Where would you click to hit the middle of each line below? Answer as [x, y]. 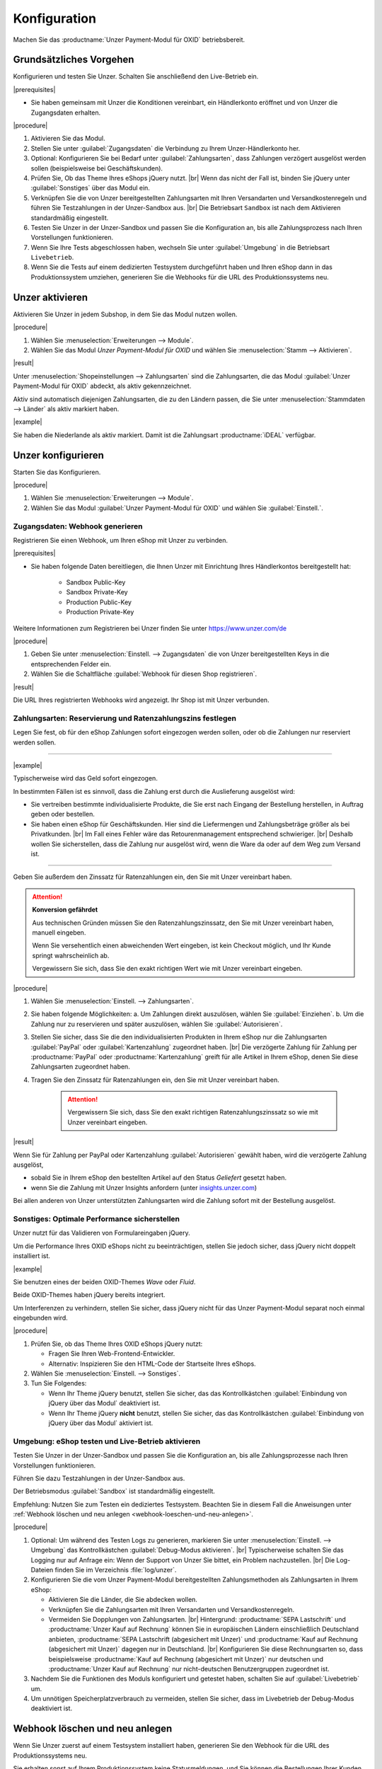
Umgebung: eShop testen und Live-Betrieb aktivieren [107, 1441]
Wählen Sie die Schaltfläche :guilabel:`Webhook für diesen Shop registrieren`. [144, 674]
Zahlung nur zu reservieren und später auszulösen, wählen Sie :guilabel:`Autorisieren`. [157, 1024]
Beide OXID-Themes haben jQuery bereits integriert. [89, 1295]
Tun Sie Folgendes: [59, 1383]
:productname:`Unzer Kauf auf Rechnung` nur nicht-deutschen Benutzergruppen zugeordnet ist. [189, 1669]
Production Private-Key [100, 612]
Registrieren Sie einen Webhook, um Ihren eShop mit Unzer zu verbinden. [120, 540]
